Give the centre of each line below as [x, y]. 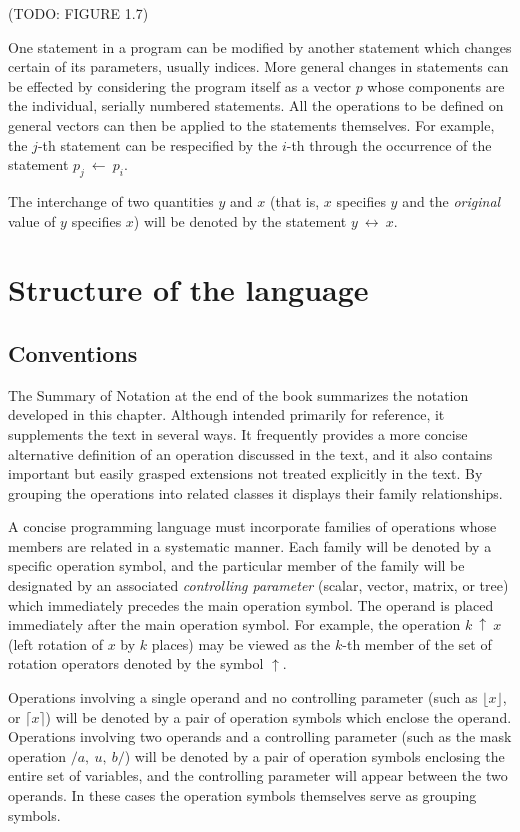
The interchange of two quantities [111, 200]
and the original [451, 200]
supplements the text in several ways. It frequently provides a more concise [238, 433]
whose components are [436, 85]
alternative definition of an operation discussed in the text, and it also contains [250, 453]
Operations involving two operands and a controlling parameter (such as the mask [260, 736]
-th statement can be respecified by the [157, 144]
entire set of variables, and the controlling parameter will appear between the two [258, 775]
